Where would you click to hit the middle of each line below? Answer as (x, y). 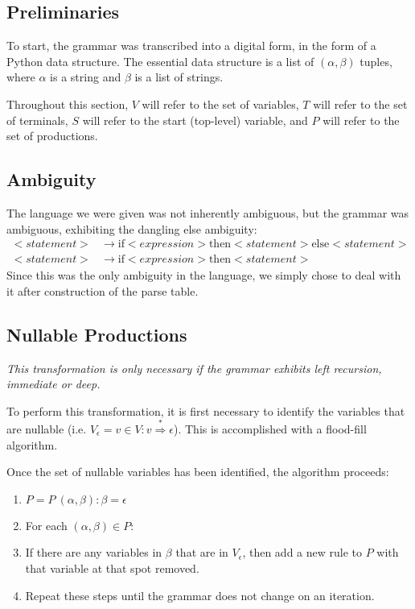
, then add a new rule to (302, 552)
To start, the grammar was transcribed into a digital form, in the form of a (191, 46)
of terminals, (37, 120)
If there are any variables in (94, 552)
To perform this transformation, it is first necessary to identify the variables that (206, 410)
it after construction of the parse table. (103, 290)
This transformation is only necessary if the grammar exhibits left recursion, (194, 368)
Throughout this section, (68, 104)
